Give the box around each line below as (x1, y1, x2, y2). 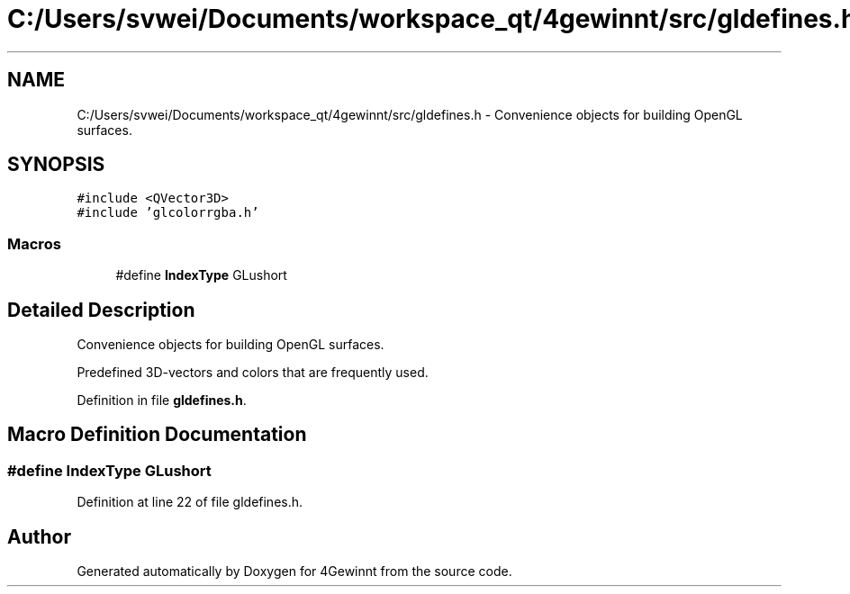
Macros (7, 234, 61, 253)
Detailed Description (7, 298, 195, 321)
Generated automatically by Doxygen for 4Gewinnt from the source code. (77, 563, 512, 580)
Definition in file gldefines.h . (77, 392, 247, 409)
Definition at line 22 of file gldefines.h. (77, 494, 303, 510)
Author (7, 525, 71, 548)
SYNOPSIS (7, 153, 105, 176)
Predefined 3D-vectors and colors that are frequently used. (77, 364, 429, 381)
